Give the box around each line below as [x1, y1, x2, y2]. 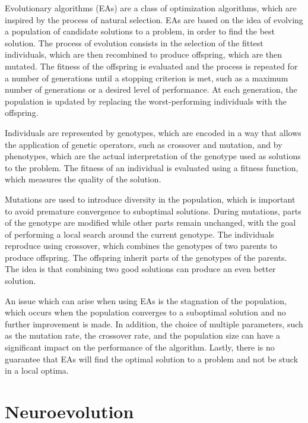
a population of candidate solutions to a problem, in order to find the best [5, 25, 275, 37]
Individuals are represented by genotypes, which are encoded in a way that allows [5, 126, 301, 138]
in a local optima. [5, 364, 69, 377]
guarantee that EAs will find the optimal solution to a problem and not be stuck [5, 352, 299, 365]
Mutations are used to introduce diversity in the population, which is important [5, 192, 296, 205]
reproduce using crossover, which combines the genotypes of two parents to [5, 239, 278, 252]
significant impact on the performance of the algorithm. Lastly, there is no [5, 341, 275, 353]
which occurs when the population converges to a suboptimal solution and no [5, 306, 286, 318]
